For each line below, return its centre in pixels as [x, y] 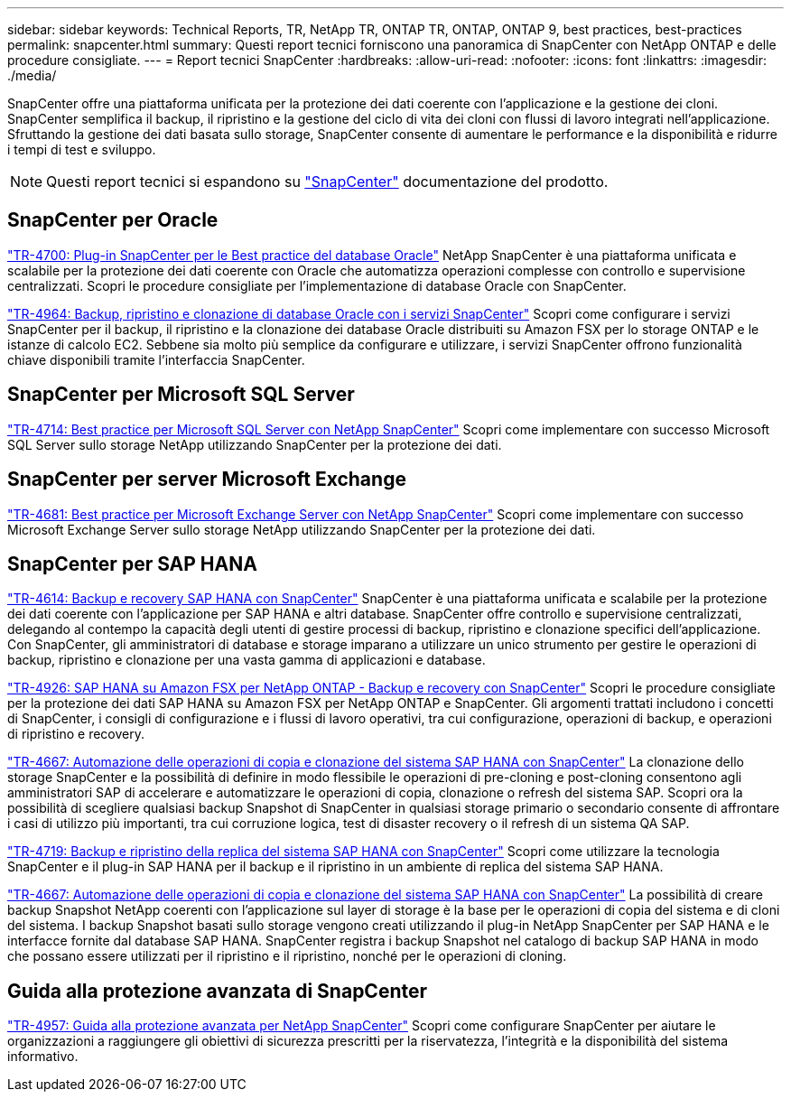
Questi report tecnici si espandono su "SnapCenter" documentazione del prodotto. [327, 182]
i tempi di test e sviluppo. [82, 149]
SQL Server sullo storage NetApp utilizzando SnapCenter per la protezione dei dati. [255, 444]
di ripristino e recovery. [76, 734]
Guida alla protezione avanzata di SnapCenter [218, 991]
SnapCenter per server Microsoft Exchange [207, 480]
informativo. [43, 1057]
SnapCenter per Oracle [113, 220]
